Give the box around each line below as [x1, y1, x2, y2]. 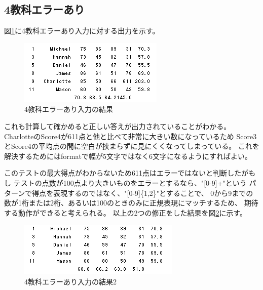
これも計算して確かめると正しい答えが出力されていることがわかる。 [4, 120, 231, 131]
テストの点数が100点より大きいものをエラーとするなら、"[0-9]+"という [13, 177, 247, 188]
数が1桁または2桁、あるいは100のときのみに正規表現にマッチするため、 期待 [4, 197, 258, 208]
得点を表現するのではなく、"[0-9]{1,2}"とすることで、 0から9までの [32, 187, 253, 198]
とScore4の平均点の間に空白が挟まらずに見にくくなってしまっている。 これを [4, 141, 259, 151]
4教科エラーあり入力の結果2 [24, 276, 117, 286]
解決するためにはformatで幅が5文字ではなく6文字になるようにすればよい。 [4, 150, 252, 161]
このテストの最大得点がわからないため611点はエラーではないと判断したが [4, 168, 249, 178]
